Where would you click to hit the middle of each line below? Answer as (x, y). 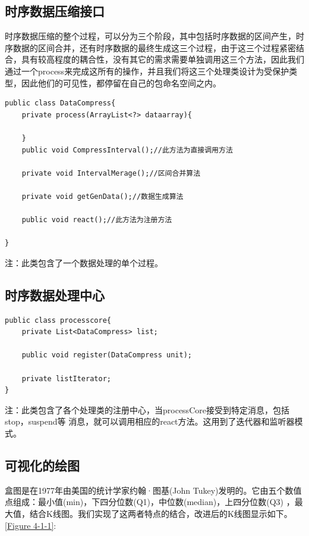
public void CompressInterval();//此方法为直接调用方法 (127, 150)
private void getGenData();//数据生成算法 (103, 196)
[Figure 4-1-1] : (31, 525)
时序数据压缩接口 (55, 11)
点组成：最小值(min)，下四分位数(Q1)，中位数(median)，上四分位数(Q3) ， (150, 502)
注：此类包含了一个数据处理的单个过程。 (84, 262)
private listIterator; (66, 378)
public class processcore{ (58, 320)
